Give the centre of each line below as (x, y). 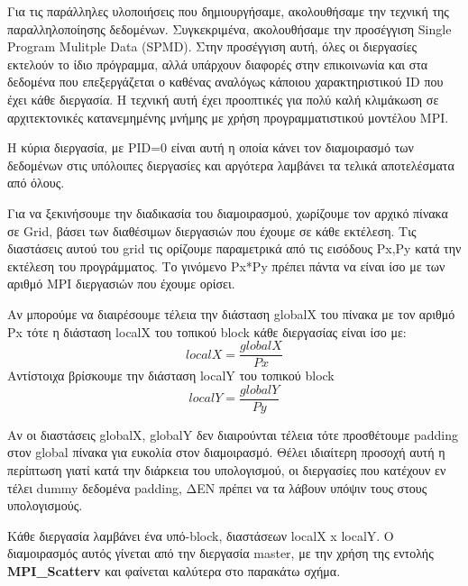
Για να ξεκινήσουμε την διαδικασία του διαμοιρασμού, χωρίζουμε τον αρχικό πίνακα (228, 212)
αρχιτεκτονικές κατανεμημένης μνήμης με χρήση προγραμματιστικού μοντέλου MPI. (228, 117)
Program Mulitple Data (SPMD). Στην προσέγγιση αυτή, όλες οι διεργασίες (212, 46)
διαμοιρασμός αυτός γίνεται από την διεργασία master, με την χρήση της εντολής (220, 553)
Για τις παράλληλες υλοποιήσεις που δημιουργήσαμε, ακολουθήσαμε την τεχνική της (228, 11)
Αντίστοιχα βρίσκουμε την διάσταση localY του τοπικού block (171, 375)
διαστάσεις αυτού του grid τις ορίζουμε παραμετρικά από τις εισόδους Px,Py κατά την (234, 248)
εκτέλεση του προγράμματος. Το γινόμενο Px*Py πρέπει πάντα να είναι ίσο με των (226, 266)
